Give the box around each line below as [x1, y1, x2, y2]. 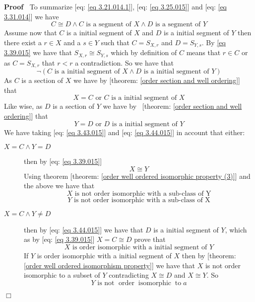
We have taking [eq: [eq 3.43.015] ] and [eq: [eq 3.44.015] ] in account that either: [4, 127, 245, 137]
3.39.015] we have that [4, 47, 72, 58]
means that [186, 47, 221, 58]
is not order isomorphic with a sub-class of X [73, 196, 210, 204]
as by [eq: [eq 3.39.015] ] [24, 234, 95, 244]
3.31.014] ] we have [4, 11, 59, 21]
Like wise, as [4, 101, 43, 111]
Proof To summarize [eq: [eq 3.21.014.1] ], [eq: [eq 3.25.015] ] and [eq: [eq [4, 1, 227, 11]
